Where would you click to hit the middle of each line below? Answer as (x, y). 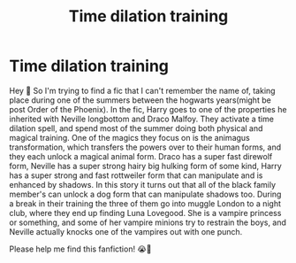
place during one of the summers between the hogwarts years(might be (140, 100)
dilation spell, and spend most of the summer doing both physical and (136, 128)
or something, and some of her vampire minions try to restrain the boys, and (148, 222)
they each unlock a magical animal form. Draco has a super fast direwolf (141, 156)
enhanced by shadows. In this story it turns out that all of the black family (143, 184)
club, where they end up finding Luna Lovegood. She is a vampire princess (145, 213)
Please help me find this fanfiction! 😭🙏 (80, 249)
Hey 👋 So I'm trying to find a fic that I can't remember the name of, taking (142, 90)
